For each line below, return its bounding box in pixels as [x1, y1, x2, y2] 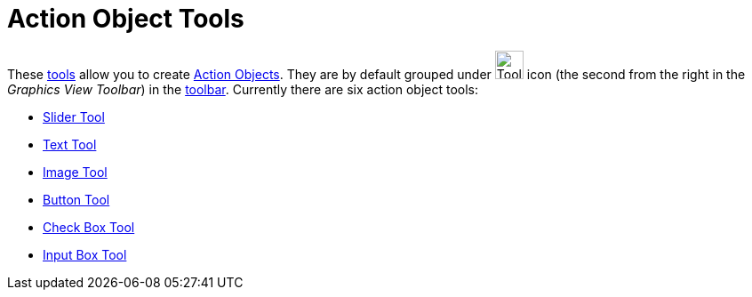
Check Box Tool [43, 219, 135, 235]
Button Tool [43, 191, 110, 207]
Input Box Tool [43, 246, 127, 262]
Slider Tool [43, 108, 105, 124]
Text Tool [43, 136, 97, 152]
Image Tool [43, 164, 108, 180]
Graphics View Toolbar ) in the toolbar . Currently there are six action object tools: [7, 81, 479, 97]
